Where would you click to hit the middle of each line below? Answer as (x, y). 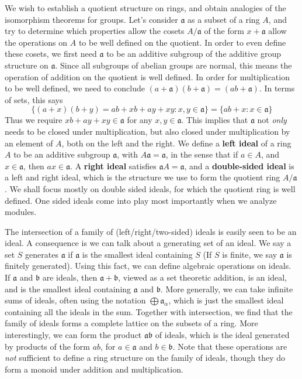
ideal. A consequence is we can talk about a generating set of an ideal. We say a (148, 243)
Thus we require (34, 120)
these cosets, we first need (51, 54)
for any (140, 120)
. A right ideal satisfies (113, 165)
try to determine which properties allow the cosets (95, 31)
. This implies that (215, 120)
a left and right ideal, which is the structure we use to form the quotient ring (143, 177)
